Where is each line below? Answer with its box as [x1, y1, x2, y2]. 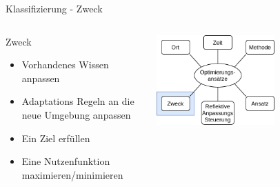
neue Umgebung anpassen [21, 107, 131, 121]
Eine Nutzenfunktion [21, 154, 110, 168]
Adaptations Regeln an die [21, 94, 134, 108]
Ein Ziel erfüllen [21, 130, 90, 145]
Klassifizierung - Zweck [6, 1, 103, 15]
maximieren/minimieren [21, 167, 123, 181]
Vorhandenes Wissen [21, 57, 109, 72]
